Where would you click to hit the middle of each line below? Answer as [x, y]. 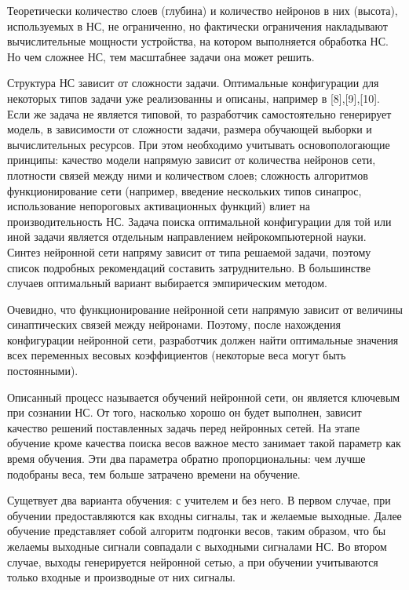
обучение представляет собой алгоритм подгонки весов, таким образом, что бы [197, 531]
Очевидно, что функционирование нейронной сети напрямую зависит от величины [205, 309]
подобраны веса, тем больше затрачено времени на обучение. [154, 473]
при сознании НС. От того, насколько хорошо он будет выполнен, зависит [184, 412]
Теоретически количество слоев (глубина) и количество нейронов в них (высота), [203, 10]
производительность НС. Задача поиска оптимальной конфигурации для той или [199, 221]
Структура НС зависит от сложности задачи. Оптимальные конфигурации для [193, 83]
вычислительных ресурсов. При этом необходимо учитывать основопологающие [199, 144]
